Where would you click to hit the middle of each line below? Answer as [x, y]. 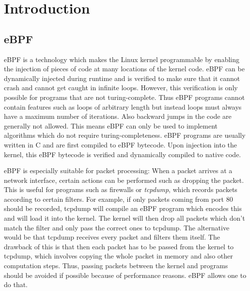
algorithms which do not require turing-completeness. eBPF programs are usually [125, 135]
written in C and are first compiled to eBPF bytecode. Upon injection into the [121, 144]
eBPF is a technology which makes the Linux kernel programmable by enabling [122, 59]
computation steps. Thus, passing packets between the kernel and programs [116, 266]
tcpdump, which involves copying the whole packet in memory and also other [118, 256]
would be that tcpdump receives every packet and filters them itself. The [112, 237]
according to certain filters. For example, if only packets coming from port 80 [118, 199]
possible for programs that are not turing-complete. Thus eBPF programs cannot [125, 97]
